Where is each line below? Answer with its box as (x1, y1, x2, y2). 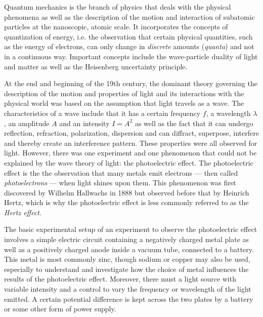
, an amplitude (4, 117, 50, 128)
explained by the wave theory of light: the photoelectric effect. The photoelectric (4, 157, 253, 168)
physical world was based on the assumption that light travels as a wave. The (4, 98, 244, 108)
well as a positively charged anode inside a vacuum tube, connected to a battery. (4, 244, 254, 254)
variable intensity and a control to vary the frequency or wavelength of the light (4, 284, 251, 294)
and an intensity (59, 117, 110, 128)
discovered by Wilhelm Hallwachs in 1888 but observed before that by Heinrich (4, 187, 249, 197)
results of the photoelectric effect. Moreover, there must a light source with (4, 273, 236, 284)
